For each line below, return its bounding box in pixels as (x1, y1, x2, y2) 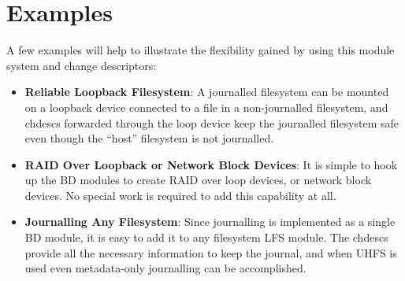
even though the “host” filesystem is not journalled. (24, 130, 274, 146)
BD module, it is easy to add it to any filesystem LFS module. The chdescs (24, 229, 388, 246)
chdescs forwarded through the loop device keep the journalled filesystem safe (24, 114, 399, 131)
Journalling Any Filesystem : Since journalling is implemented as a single (24, 213, 396, 230)
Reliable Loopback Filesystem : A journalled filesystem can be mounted (24, 83, 389, 100)
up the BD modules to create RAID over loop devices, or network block (24, 172, 372, 188)
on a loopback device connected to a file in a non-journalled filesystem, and (24, 98, 388, 115)
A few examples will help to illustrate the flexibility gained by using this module (6, 42, 395, 58)
